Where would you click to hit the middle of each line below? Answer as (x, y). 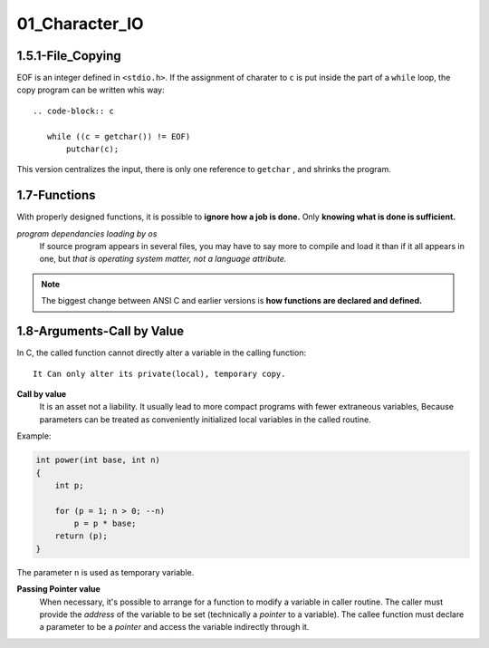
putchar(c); (93, 149)
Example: (34, 436)
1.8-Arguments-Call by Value (101, 331)
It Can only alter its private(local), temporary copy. (159, 373)
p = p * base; (105, 524)
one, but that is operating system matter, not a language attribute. (163, 259)
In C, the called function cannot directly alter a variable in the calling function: (162, 353)
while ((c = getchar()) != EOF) (119, 136)
